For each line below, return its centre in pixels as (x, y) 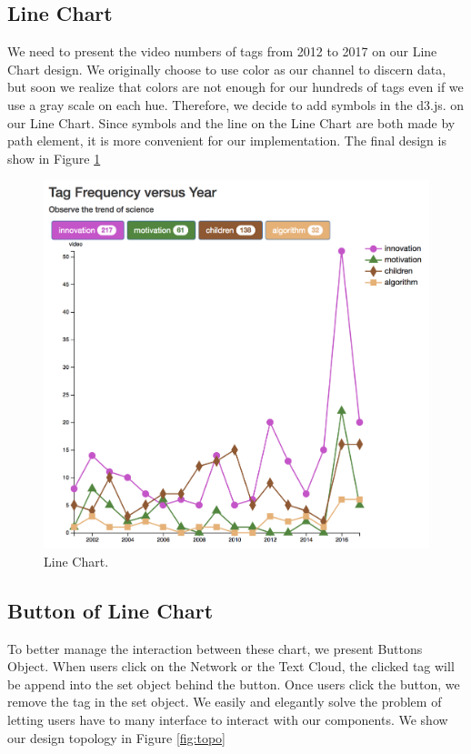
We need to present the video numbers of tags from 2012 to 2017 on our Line (222, 51)
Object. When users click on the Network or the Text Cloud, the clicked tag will (231, 666)
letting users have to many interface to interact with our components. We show (228, 720)
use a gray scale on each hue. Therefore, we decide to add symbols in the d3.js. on (236, 104)
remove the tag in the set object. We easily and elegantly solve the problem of (225, 702)
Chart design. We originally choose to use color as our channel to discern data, (227, 69)
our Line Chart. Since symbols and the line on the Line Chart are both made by (231, 122)
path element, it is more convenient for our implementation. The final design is (227, 141)
